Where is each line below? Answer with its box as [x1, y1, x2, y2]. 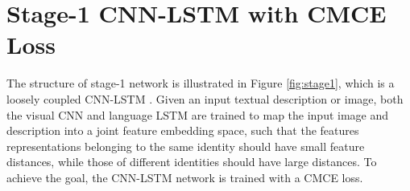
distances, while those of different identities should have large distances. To [6, 153, 377, 170]
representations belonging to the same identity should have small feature [6, 137, 365, 154]
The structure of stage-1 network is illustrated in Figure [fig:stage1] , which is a [6, 75, 395, 91]
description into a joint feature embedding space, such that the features [6, 122, 359, 139]
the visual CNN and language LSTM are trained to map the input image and [6, 106, 389, 123]
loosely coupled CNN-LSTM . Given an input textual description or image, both [6, 90, 404, 107]
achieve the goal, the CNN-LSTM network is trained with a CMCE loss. [6, 169, 363, 185]
